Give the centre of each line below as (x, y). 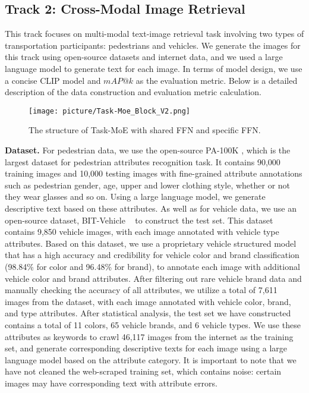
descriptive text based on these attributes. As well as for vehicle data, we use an (151, 208)
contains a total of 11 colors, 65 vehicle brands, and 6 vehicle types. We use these (153, 324)
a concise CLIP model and (53, 80)
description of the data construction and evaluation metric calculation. (133, 92)
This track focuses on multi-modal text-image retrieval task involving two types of (154, 34)
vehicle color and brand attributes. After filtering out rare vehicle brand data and (153, 278)
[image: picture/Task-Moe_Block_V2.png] (110, 111)
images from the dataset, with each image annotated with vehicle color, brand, (148, 301)
